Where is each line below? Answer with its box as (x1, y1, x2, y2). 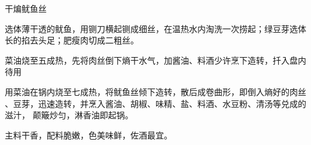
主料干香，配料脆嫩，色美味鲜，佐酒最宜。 (5, 128, 172, 141)
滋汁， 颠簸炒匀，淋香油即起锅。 (5, 109, 133, 121)
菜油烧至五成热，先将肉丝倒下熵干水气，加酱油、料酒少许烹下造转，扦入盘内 (5, 53, 306, 66)
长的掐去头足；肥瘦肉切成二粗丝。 (5, 34, 139, 46)
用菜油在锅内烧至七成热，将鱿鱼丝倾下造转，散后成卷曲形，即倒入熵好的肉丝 (5, 85, 306, 97)
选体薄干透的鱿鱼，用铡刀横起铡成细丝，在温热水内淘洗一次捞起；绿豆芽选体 (5, 22, 306, 34)
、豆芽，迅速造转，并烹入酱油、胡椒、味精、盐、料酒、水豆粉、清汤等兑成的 (5, 97, 306, 109)
